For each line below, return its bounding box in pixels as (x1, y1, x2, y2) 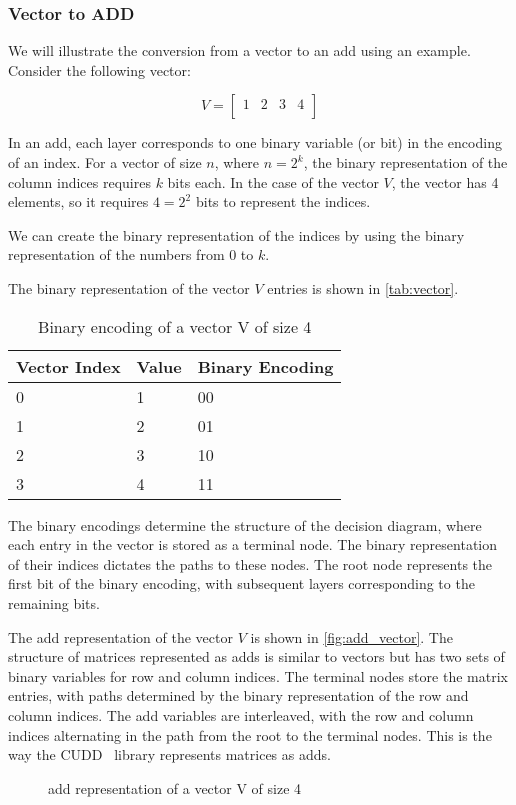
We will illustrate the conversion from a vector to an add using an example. (8, 40, 471, 61)
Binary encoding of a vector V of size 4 (38, 314, 312, 338)
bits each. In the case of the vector (167, 171, 379, 192)
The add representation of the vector (8, 626, 233, 647)
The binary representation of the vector (8, 277, 250, 298)
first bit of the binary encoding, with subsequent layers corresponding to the (8, 573, 475, 594)
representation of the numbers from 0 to (8, 244, 254, 265)
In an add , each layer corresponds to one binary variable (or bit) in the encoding (8, 132, 502, 153)
